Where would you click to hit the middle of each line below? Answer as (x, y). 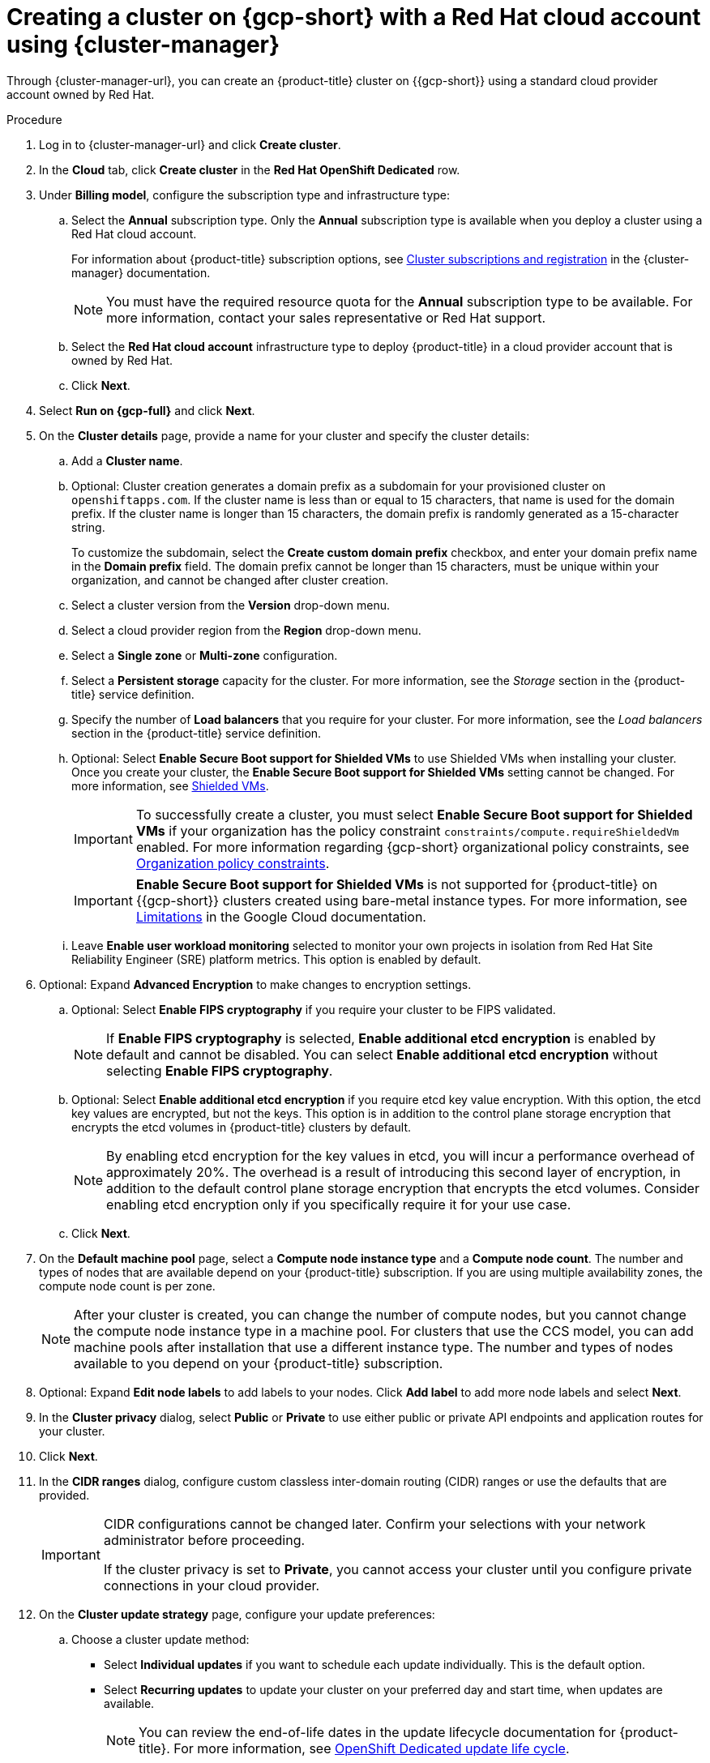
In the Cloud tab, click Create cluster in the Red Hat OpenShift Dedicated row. (250, 169)
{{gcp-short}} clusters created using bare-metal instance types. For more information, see (411, 900)
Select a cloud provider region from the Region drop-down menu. (246, 630)
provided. (64, 1495)
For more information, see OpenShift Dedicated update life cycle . (372, 1748)
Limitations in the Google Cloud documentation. (281, 916)
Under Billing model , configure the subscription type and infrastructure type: (245, 195)
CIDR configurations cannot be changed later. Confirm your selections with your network (374, 1523)
